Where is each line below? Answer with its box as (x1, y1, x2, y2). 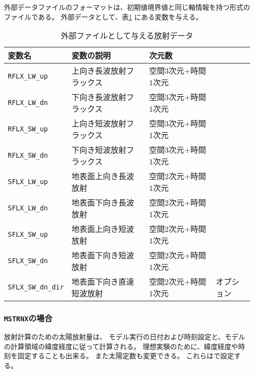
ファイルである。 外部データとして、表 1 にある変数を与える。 (4, 11, 203, 21)
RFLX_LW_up (8, 72, 48, 81)
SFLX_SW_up (8, 230, 48, 239)
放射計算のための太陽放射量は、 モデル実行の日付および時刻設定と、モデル (4, 331, 246, 341)
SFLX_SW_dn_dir (8, 283, 64, 291)
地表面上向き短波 (71, 223, 134, 235)
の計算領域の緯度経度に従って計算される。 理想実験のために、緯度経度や (4, 341, 238, 351)
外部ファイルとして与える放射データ (61, 30, 193, 41)
